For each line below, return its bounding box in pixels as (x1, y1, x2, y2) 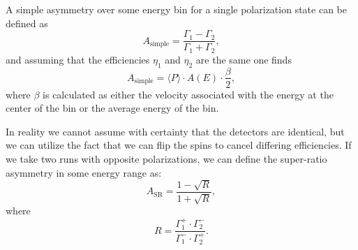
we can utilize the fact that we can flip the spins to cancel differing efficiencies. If (6, 138, 352, 152)
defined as (6, 15, 48, 30)
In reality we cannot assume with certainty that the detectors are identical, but (6, 124, 345, 138)
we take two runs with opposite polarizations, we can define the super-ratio (6, 151, 327, 166)
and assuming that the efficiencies (6, 52, 150, 66)
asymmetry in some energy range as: (6, 165, 162, 179)
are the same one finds (195, 52, 292, 66)
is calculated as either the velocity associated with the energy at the (43, 87, 334, 101)
